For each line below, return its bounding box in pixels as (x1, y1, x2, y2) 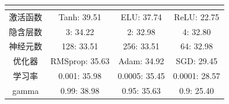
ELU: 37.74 (120, 10, 162, 23)
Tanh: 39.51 (58, 10, 101, 23)
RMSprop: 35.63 (50, 55, 110, 67)
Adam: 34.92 (118, 55, 164, 67)
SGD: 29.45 (176, 55, 218, 67)
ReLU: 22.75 (174, 10, 220, 23)
